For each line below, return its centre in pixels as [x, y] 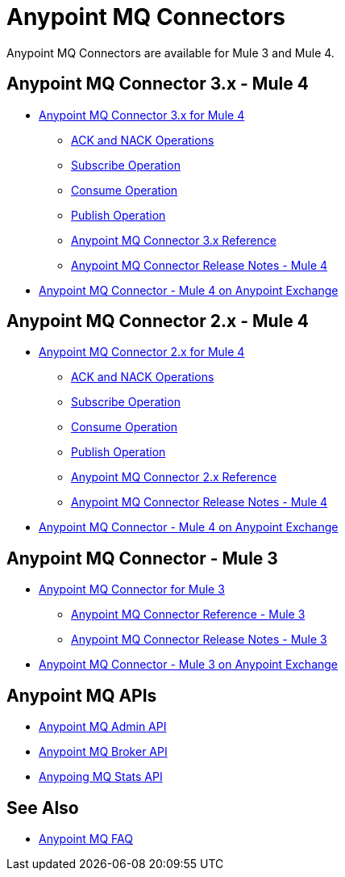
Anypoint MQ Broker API [103, 752]
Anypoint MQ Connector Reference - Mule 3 [188, 615]
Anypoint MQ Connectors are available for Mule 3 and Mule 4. [170, 52]
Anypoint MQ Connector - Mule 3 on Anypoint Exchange [189, 665]
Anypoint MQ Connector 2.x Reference [174, 477]
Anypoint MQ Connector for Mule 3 [132, 590]
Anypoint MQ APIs [82, 695]
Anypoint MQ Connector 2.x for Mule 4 [142, 352]
